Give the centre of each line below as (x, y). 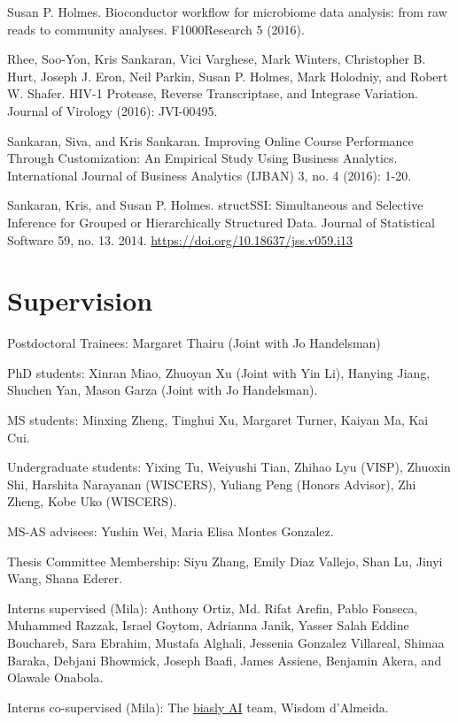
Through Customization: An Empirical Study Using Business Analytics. (202, 158)
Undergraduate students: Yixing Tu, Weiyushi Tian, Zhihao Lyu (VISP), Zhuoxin (229, 467)
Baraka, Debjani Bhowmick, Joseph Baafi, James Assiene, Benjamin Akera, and (225, 660)
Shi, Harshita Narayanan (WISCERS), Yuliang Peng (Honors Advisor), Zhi (212, 484)
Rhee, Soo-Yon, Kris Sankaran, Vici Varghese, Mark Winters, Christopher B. (217, 59)
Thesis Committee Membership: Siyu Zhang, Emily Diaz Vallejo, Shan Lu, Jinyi (225, 561)
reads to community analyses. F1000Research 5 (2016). (156, 29)
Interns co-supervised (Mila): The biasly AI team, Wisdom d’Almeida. (198, 707)
